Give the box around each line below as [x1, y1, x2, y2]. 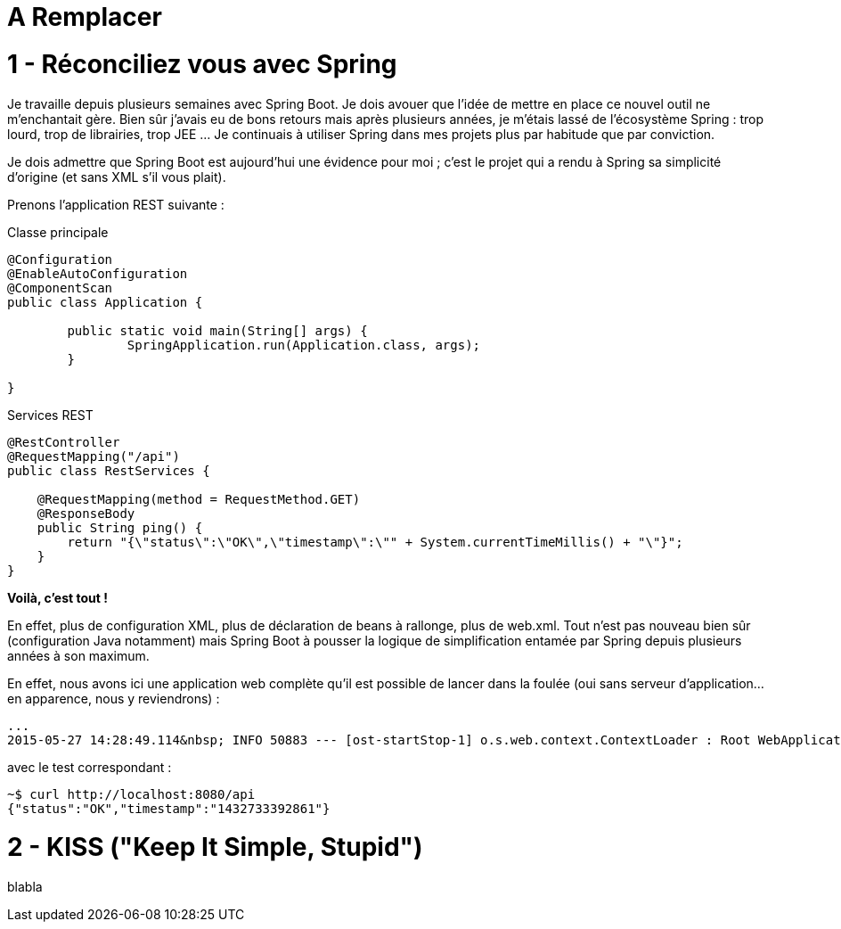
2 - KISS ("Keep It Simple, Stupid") [7, 832, 423, 863]
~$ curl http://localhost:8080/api [7, 786, 256, 802]
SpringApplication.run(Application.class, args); [127, 337, 481, 352]
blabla [7, 879, 43, 894]
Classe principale [7, 224, 109, 240]
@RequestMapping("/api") [7, 448, 180, 464]
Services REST [7, 407, 94, 423]
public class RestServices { [7, 463, 210, 478]
